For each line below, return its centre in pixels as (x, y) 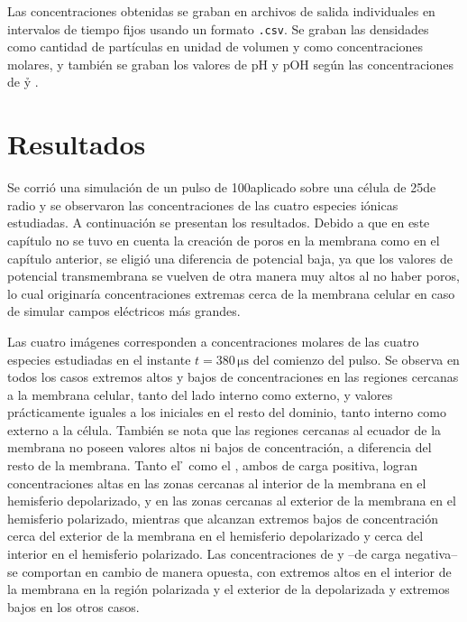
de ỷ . (23, 82)
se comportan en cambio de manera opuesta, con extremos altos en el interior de (229, 571)
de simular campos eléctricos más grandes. (124, 311)
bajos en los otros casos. (73, 606)
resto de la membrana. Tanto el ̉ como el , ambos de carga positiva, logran (212, 465)
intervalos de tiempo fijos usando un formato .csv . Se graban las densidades (218, 28)
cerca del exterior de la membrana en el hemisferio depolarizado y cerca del (215, 536)
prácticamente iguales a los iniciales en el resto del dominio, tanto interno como (227, 412)
